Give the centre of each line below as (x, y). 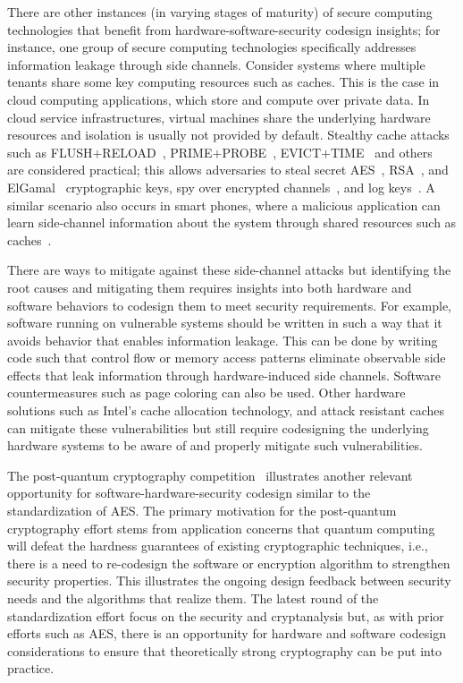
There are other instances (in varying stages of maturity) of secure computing (220, 12)
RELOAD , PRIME (157, 152)
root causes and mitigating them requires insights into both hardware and (210, 287)
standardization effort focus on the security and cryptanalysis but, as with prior (226, 615)
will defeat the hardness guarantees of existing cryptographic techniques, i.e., (218, 546)
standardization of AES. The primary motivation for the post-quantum (202, 511)
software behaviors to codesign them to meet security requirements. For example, (229, 305)
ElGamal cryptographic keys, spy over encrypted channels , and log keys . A (221, 187)
